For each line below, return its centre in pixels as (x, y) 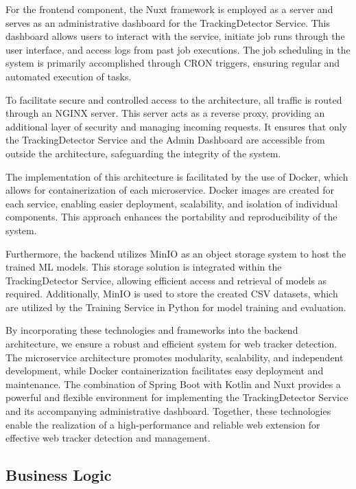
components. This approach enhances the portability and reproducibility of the (171, 217)
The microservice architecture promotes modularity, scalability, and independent (175, 357)
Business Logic (59, 475)
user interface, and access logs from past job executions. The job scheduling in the (178, 49)
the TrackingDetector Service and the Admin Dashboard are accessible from (165, 140)
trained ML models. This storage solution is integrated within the (144, 267)
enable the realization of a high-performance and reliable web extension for (163, 424)
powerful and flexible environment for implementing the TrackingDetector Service (177, 397)
